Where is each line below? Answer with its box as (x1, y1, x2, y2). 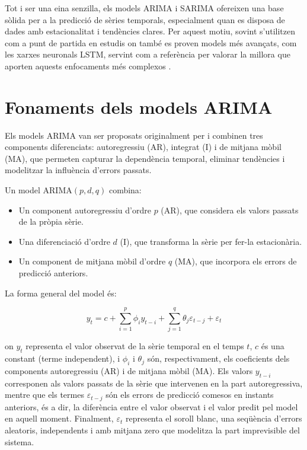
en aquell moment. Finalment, (5, 412, 114, 425)
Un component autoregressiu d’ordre (18, 203, 151, 216)
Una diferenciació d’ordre (18, 235, 110, 247)
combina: (108, 184, 142, 196)
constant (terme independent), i (5, 352, 120, 365)
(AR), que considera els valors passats (161, 203, 299, 216)
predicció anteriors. (18, 267, 88, 279)
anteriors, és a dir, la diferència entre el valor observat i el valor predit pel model (5, 400, 298, 413)
